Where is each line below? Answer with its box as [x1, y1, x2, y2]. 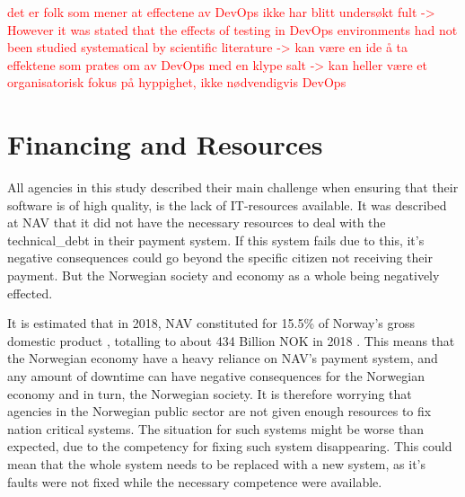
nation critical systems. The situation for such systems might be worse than [7, 419, 424, 438]
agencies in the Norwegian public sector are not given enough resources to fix [7, 402, 432, 421]
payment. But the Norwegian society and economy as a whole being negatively [7, 266, 440, 285]
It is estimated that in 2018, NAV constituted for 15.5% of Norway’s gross [7, 314, 415, 333]
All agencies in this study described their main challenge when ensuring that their [7, 178, 459, 197]
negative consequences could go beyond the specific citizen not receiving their [7, 248, 433, 267]
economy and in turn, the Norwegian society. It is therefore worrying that [7, 384, 412, 403]
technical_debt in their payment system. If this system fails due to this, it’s [7, 230, 425, 249]
